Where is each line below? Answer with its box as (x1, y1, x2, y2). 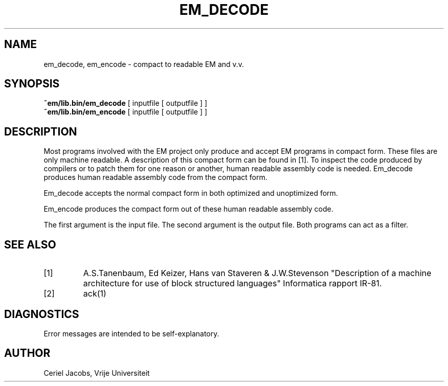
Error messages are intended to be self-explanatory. (43, 329, 219, 338)
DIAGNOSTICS (4, 307, 79, 321)
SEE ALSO (4, 238, 56, 251)
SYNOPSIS (4, 77, 60, 90)
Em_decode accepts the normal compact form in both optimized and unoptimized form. (43, 189, 338, 198)
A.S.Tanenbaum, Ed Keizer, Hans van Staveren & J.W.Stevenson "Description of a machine (83, 268, 432, 279)
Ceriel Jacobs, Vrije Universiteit (43, 368, 150, 377)
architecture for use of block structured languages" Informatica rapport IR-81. (83, 278, 382, 289)
